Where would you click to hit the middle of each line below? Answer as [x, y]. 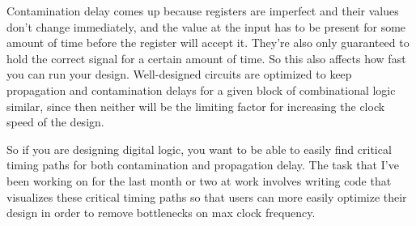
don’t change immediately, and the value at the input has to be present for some [206, 26]
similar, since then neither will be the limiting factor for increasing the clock [196, 106]
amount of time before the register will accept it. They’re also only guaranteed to [208, 43]
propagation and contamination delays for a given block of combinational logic [201, 90]
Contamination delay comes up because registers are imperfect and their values [203, 11]
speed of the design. [55, 122]
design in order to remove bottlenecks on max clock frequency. [161, 213]
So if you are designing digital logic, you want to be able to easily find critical [199, 149]
